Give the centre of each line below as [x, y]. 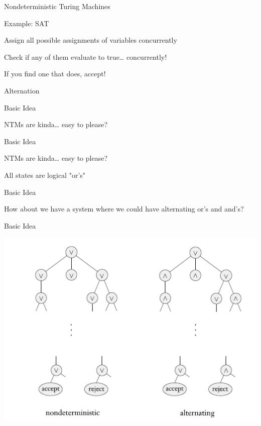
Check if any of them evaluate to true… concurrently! [86, 57]
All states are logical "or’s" [45, 175]
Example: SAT [27, 23]
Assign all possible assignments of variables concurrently [91, 40]
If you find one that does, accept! [55, 74]
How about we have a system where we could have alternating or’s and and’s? [124, 209]
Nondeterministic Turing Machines [57, 6]
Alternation [22, 90]
